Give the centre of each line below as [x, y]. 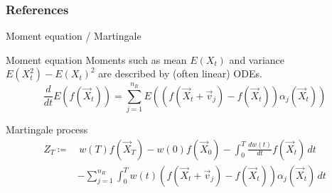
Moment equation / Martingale [74, 36]
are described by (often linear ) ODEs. [180, 73]
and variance [257, 59]
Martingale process [47, 129]
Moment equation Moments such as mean [96, 59]
